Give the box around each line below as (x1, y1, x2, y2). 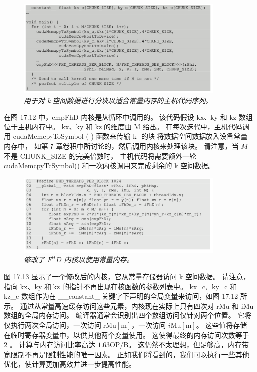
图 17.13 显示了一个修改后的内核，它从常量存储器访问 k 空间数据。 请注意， (4, 271, 250, 281)
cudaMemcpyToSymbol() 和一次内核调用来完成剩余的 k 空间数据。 (4, 160, 215, 171)
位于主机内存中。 (4, 121, 59, 131)
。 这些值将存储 (196, 319, 247, 330)
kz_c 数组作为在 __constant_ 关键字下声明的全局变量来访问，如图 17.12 (4, 291, 238, 301)
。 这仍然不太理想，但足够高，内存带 (128, 339, 249, 350)
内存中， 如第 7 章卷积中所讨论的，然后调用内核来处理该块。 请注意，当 (4, 140, 239, 151)
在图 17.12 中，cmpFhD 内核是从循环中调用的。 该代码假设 (4, 112, 194, 122)
